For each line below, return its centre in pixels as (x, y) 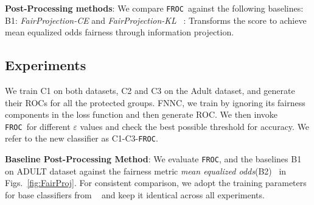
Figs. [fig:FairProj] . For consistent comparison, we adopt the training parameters (156, 183)
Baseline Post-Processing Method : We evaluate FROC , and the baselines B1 (153, 159)
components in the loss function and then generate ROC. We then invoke (141, 114)
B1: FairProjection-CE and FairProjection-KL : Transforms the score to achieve (156, 20)
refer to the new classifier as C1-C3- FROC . (82, 138)
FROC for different (38, 126)
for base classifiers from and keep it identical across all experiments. (135, 194)
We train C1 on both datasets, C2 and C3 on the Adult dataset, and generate (150, 91)
